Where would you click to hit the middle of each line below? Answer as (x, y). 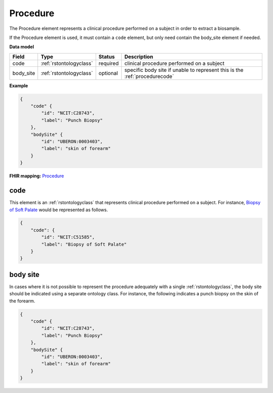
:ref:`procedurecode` (149, 76)
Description (139, 57)
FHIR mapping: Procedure (37, 176)
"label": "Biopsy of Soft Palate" (84, 244)
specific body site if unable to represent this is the (184, 70)
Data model (22, 47)
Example (19, 86)
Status (107, 57)
